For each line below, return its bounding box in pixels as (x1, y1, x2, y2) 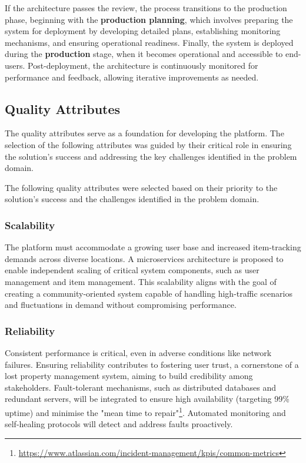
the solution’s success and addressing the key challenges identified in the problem (5, 150, 297, 162)
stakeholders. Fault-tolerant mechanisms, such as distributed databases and (5, 381, 277, 393)
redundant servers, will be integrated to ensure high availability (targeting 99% (5, 392, 290, 405)
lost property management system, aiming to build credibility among (5, 370, 253, 382)
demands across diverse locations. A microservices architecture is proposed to (5, 252, 284, 264)
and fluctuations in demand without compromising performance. (5, 298, 237, 311)
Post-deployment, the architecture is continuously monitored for (28, 59, 258, 71)
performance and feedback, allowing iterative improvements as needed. (5, 71, 259, 83)
